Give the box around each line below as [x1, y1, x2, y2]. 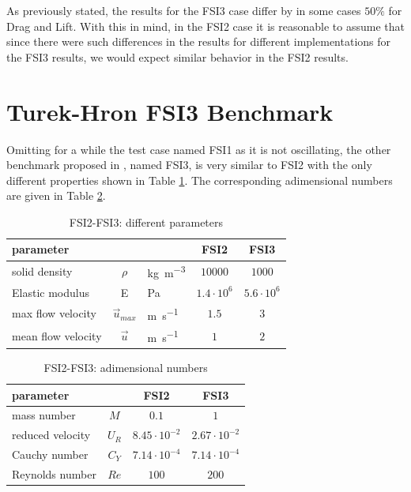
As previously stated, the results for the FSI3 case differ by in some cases [6, 2, 361, 18]
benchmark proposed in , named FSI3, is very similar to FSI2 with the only [6, 156, 372, 173]
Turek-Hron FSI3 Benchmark [6, 95, 334, 127]
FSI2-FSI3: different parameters [69, 213, 224, 230]
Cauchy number [12, 446, 89, 463]
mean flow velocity [12, 327, 102, 344]
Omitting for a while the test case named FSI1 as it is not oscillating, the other [6, 141, 391, 157]
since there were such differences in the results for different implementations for [6, 33, 391, 50]
